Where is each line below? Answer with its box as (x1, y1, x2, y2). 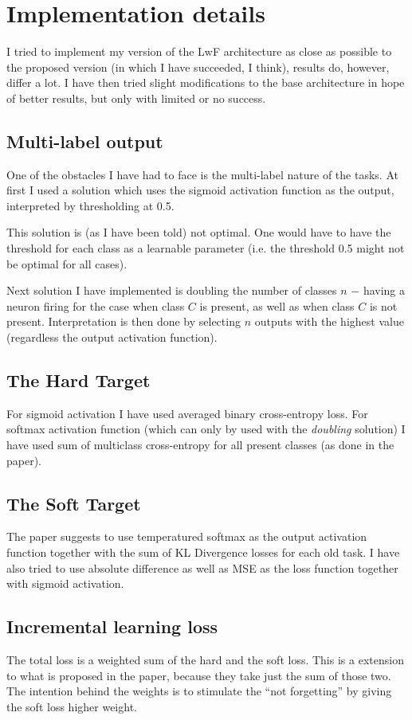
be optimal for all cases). (6, 255, 128, 272)
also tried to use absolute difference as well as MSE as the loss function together (6, 559, 398, 576)
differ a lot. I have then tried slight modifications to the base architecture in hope (6, 74, 405, 91)
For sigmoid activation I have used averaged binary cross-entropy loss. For (6, 405, 368, 421)
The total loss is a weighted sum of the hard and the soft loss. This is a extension (6, 652, 404, 667)
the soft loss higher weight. (6, 698, 137, 714)
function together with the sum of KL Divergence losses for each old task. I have (6, 544, 400, 561)
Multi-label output (6, 128, 163, 153)
